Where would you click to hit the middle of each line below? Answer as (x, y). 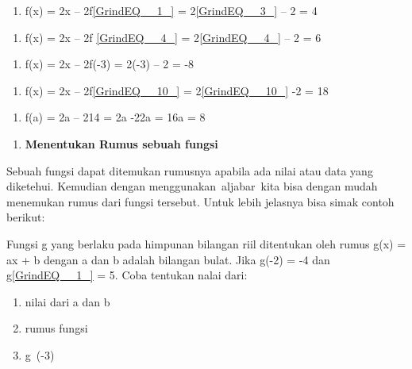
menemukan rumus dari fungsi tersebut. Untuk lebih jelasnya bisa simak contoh (200, 201)
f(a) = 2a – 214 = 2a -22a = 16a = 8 (115, 117)
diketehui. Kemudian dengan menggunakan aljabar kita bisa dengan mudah (192, 186)
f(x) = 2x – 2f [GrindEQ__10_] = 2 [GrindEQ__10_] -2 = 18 (177, 90)
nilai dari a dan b (67, 301)
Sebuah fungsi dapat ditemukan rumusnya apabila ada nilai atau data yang (190, 170)
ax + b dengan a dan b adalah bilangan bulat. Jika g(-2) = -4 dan (168, 259)
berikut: (26, 217)
